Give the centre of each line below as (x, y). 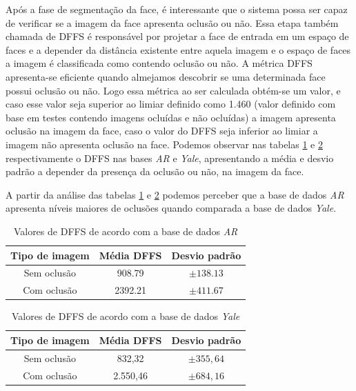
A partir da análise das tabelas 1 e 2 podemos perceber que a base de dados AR (175, 194)
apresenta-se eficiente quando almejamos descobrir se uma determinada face (166, 76)
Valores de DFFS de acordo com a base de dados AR (126, 231)
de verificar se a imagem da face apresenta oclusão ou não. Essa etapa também (172, 22)
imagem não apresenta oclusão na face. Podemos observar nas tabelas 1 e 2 (164, 144)
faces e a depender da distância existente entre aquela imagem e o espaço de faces (178, 49)
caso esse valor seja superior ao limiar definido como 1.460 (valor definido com (171, 104)
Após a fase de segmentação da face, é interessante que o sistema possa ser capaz (177, 9)
